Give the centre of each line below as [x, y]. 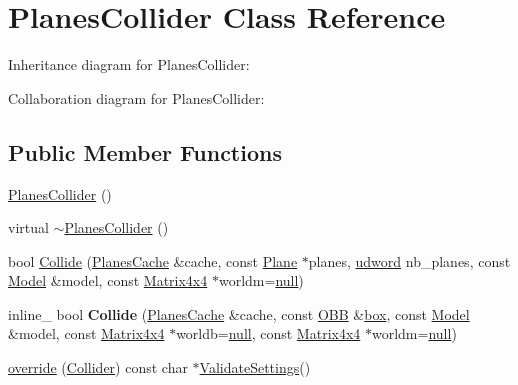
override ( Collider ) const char [98, 367]
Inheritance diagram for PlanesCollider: [129, 64]
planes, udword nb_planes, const [409, 260]
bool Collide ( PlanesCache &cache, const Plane [153, 260]
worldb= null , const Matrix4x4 [268, 333]
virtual [28, 227]
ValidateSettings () [255, 367]
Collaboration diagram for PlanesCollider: [136, 97]
